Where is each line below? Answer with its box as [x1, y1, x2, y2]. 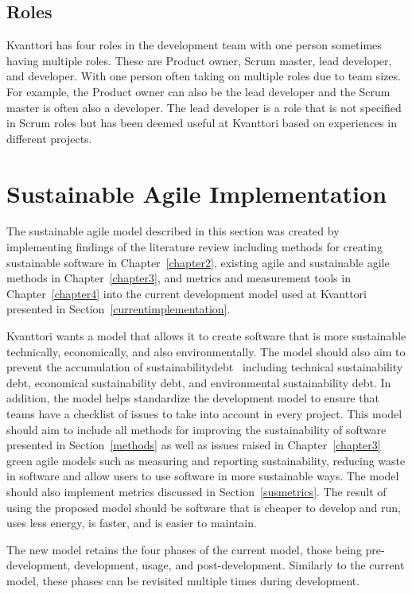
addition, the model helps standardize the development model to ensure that [6, 390, 379, 406]
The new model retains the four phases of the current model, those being [6, 541, 362, 557]
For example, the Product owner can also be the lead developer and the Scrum [6, 83, 391, 99]
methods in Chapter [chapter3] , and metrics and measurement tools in [6, 270, 351, 286]
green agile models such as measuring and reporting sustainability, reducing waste [6, 452, 406, 468]
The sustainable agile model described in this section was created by [6, 223, 340, 239]
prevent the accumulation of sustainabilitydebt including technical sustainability [6, 359, 403, 375]
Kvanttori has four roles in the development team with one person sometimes [6, 37, 382, 53]
